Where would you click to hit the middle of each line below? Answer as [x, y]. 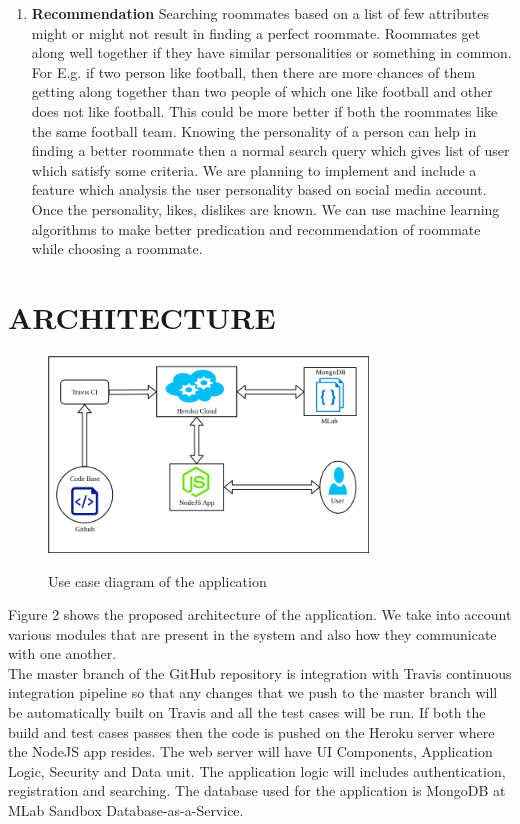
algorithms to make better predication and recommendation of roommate [256, 228]
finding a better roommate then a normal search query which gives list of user [270, 150]
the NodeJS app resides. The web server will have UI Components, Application [250, 751]
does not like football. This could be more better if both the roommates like [264, 110]
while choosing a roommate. [117, 248]
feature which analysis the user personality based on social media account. [259, 189]
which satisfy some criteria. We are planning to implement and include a [254, 169]
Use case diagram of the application [157, 580]
